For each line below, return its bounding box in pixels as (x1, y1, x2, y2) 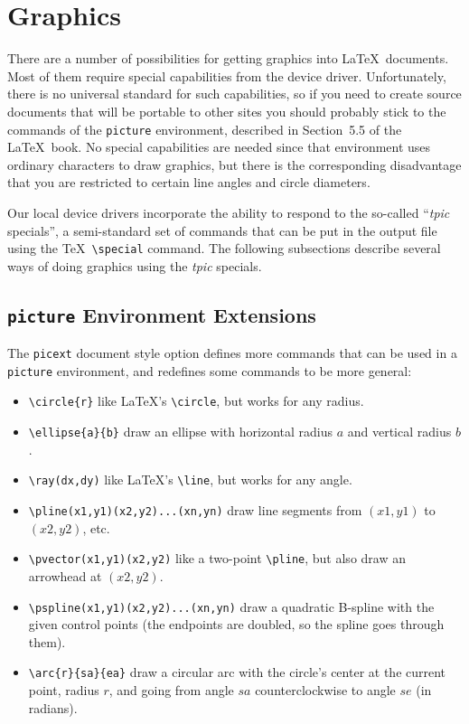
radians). (28, 698, 78, 717)
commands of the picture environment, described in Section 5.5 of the (7, 119, 402, 138)
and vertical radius (347, 422, 452, 441)
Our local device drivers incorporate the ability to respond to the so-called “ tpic (7, 202, 450, 221)
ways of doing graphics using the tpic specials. (7, 256, 262, 275)
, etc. (82, 518, 110, 537)
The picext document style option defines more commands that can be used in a (7, 343, 457, 362)
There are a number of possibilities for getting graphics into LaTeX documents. (7, 49, 449, 68)
